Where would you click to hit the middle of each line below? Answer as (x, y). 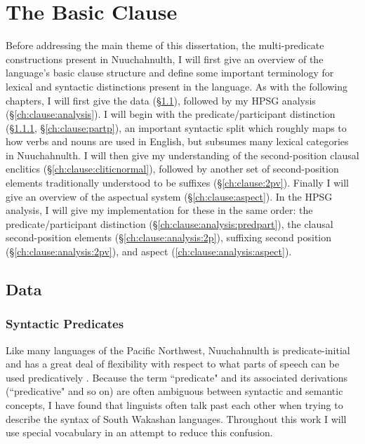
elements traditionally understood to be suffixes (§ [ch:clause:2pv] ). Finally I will (177, 183)
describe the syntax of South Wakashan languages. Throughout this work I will (176, 418)
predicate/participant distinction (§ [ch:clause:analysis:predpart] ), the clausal (170, 223)
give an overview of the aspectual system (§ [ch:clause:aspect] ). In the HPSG (169, 196)
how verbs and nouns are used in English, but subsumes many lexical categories (177, 141)
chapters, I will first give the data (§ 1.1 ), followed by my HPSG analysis (161, 100)
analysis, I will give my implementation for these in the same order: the (159, 210)
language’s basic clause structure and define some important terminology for (170, 73)
